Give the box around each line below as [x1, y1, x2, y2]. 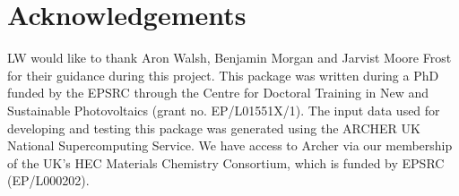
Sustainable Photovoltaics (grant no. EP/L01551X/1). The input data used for [7, 100, 440, 119]
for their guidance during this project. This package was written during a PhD [7, 65, 439, 84]
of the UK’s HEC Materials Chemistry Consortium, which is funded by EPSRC [7, 153, 445, 172]
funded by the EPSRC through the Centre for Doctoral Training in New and [7, 83, 429, 102]
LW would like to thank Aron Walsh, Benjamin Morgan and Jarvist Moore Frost [7, 48, 452, 67]
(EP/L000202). [7, 171, 90, 190]
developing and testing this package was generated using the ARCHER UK [7, 118, 420, 137]
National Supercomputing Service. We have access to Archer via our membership [7, 136, 453, 155]
